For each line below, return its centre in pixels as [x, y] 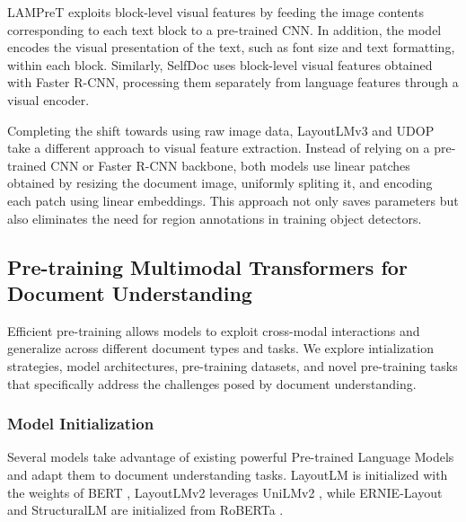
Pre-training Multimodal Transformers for [207, 266]
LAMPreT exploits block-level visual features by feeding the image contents [215, 12]
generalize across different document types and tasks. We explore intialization [220, 348]
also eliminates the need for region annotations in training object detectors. [215, 218]
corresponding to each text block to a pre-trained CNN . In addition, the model [224, 29]
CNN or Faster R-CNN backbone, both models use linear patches [230, 165]
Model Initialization [81, 424]
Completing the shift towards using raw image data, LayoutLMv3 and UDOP [221, 130]
